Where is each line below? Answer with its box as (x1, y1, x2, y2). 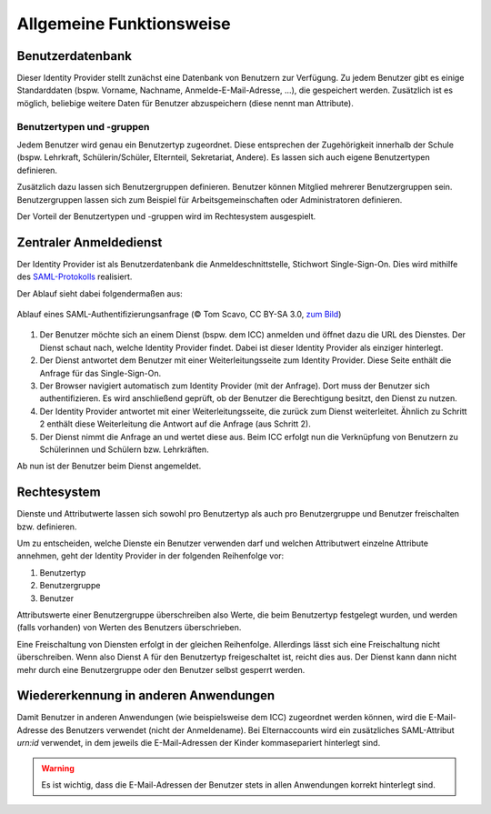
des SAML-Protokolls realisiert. (16, 271, 133, 282)
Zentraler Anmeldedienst (16, 235, 163, 250)
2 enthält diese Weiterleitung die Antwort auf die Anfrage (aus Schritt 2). (39, 418, 311, 429)
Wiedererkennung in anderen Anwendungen (16, 688, 276, 704)
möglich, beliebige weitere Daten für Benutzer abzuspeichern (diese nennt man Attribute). (16, 97, 354, 108)
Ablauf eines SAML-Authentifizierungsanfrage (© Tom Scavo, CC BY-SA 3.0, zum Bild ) (16, 309, 342, 320)
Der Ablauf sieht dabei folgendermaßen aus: (16, 287, 184, 299)
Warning (41, 762, 75, 773)
